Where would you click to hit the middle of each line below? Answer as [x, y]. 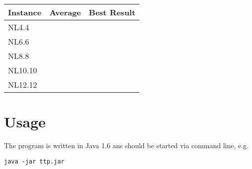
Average [65, 12]
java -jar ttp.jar [34, 161]
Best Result [112, 12]
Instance [25, 12]
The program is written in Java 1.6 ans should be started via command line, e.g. [126, 145]
